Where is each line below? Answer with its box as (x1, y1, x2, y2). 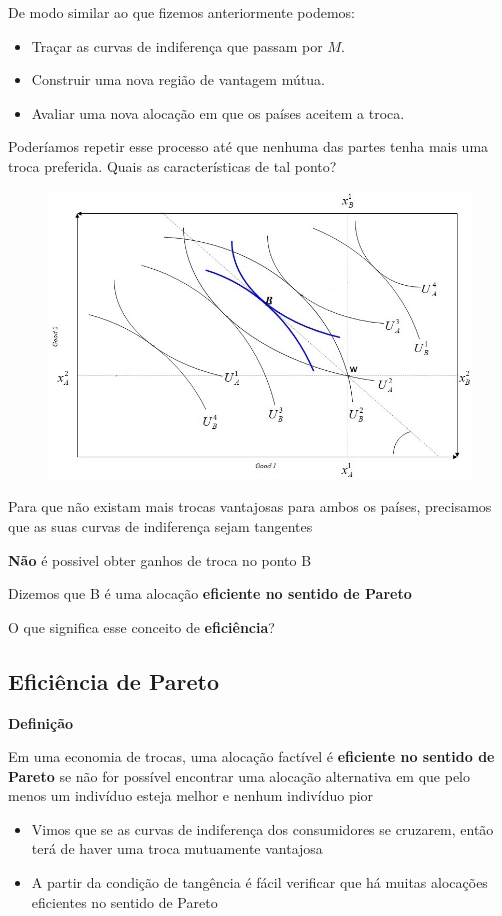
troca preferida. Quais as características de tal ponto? (8, 155, 337, 176)
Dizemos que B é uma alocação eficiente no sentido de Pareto (8, 583, 412, 604)
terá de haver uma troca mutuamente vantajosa (31, 838, 323, 859)
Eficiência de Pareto (8, 665, 220, 696)
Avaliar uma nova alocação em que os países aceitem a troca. (31, 102, 405, 123)
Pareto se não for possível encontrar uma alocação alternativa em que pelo (8, 765, 471, 786)
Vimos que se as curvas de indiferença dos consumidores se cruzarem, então (31, 818, 494, 839)
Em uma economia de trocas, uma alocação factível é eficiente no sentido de (8, 746, 495, 767)
